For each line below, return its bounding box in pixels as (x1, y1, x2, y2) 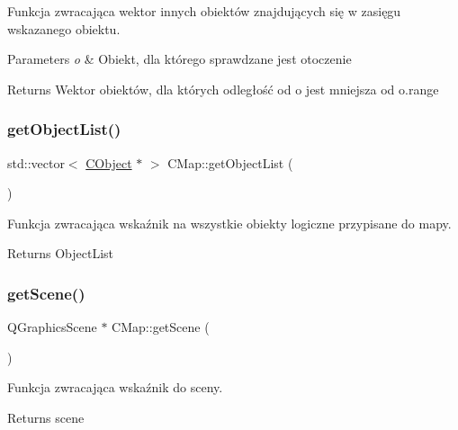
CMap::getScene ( (112, 318, 210, 336)
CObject (85, 153, 132, 172)
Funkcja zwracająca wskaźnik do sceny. (7, 378, 223, 397)
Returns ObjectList (7, 244, 114, 263)
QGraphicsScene (7, 318, 97, 336)
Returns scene (7, 408, 85, 426)
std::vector (7, 153, 65, 172)
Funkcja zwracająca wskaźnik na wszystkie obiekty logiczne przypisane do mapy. (7, 213, 452, 232)
